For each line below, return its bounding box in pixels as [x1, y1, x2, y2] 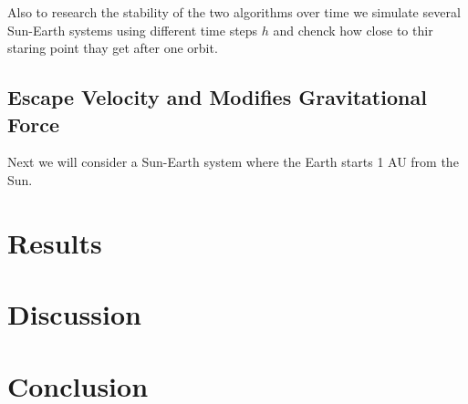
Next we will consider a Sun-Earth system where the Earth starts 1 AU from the [7, 152, 459, 171]
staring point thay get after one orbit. [7, 38, 218, 57]
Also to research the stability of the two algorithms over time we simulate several [7, 3, 461, 21]
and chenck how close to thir [273, 20, 433, 39]
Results [7, 223, 102, 261]
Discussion [7, 295, 141, 333]
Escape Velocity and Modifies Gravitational [7, 83, 427, 111]
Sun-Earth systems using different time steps [7, 20, 258, 39]
